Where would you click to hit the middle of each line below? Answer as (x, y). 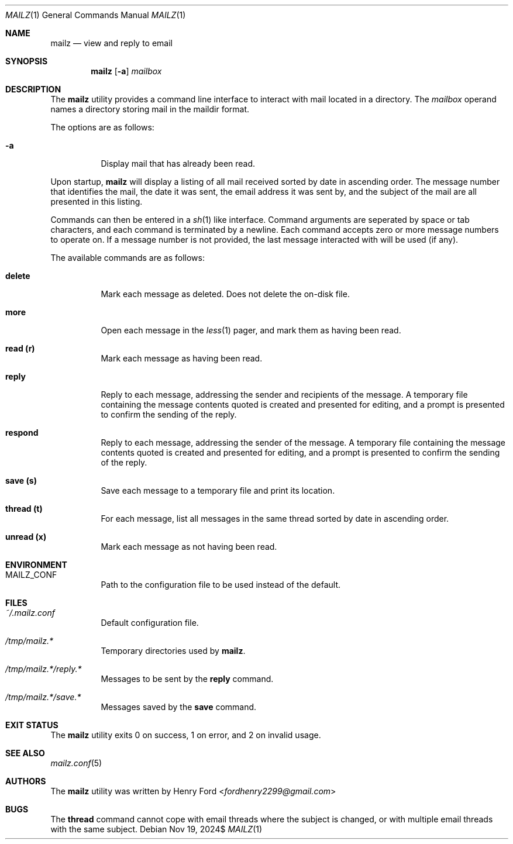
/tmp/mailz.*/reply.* (44, 669)
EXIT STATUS (32, 725)
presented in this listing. (97, 201)
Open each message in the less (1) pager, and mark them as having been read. (251, 330)
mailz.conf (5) (76, 763)
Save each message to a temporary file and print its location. (218, 490)
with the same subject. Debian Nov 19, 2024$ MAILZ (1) (156, 829)
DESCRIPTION (33, 89)
